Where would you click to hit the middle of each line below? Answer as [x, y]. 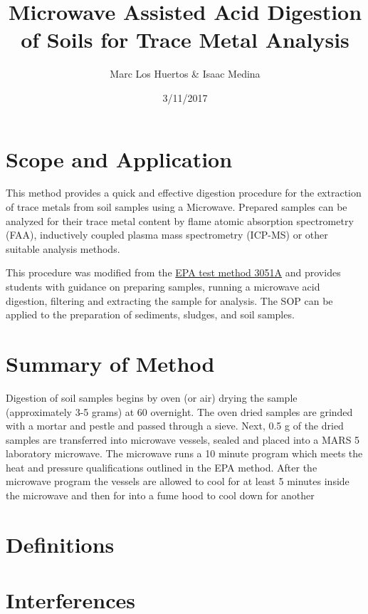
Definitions [60, 544]
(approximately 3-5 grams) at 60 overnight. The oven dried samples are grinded [179, 411]
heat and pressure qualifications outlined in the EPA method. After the [162, 467]
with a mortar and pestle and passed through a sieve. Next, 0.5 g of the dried [175, 426]
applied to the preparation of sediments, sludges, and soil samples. [150, 314]
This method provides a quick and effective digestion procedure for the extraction [184, 193]
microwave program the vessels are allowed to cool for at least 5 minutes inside [178, 481]
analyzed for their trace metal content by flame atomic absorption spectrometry [180, 220]
